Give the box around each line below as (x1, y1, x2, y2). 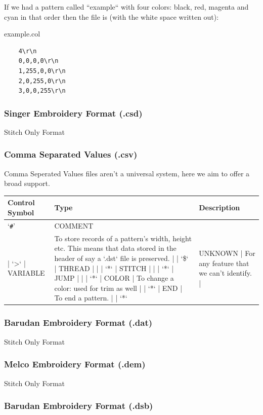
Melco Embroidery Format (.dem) (4, 358, 146, 370)
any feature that (199, 257, 249, 268)
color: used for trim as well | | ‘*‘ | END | (54, 282, 183, 293)
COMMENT (54, 220, 94, 231)
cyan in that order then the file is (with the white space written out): (4, 11, 219, 22)
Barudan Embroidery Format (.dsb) (4, 399, 153, 412)
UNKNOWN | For (199, 248, 255, 258)
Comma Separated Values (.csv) (4, 148, 138, 161)
